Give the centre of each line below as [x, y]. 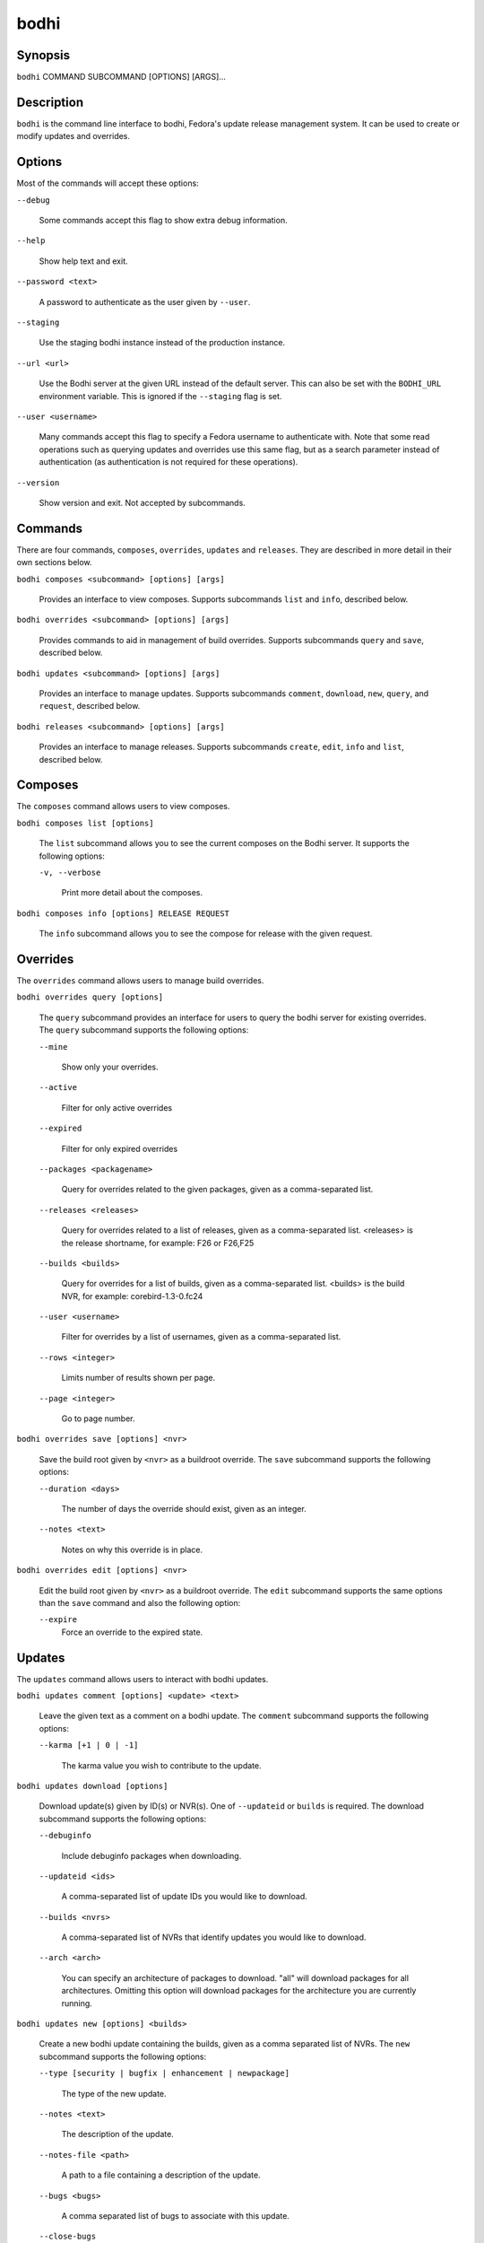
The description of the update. [117, 2134]
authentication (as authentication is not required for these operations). [169, 462]
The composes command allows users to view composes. [123, 807]
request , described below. [90, 706]
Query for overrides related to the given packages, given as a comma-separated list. [217, 1190]
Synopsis [43, 55]
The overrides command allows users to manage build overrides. [140, 981]
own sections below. [55, 563]
